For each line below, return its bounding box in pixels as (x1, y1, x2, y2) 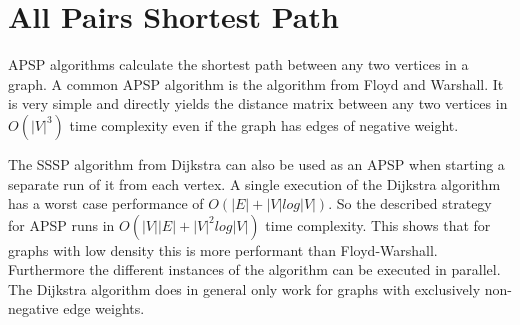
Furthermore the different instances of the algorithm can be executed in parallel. (8, 259, 501, 280)
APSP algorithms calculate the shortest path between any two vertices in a (8, 54, 469, 75)
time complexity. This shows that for (265, 214, 491, 235)
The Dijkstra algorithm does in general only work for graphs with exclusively (8, 278, 481, 299)
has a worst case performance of (8, 193, 204, 214)
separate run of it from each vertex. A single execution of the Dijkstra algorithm (8, 173, 501, 194)
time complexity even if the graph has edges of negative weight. (69, 114, 459, 135)
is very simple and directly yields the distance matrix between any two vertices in (8, 93, 508, 114)
